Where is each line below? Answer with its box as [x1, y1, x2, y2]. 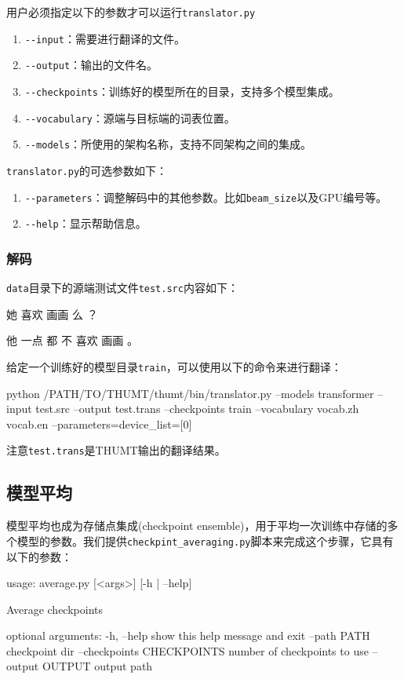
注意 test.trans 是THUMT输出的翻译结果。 [6, 442, 226, 458]
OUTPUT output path [42, 658, 153, 674]
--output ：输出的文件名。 [24, 57, 158, 73]
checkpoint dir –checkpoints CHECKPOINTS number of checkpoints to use [6, 642, 369, 659]
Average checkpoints [6, 601, 103, 617]
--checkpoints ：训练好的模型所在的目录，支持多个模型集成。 [24, 82, 340, 99]
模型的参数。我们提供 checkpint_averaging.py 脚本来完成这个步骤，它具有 [16, 532, 394, 549]
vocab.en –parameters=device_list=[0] [6, 415, 192, 432]
